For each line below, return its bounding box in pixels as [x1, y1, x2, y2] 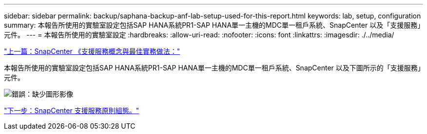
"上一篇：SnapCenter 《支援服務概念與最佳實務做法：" [4, 47, 180, 55]
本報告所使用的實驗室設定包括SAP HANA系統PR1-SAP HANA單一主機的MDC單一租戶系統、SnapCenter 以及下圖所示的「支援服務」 [4, 64, 421, 72]
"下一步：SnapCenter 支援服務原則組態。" [4, 106, 139, 115]
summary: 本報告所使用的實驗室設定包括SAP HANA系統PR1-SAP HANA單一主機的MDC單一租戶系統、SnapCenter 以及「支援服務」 [4, 21, 421, 29]
